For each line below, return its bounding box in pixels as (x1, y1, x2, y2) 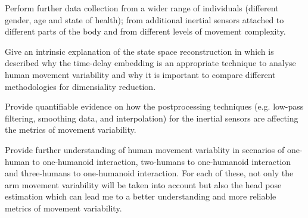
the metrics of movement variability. (5, 123, 136, 136)
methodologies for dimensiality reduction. (5, 80, 156, 92)
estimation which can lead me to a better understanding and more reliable (5, 190, 276, 203)
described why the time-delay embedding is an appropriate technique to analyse (5, 57, 296, 69)
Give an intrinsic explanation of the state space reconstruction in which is (5, 45, 274, 57)
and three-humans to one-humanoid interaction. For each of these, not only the (5, 167, 294, 179)
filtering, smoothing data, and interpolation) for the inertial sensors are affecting (5, 111, 298, 124)
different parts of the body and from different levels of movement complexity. (5, 25, 286, 38)
